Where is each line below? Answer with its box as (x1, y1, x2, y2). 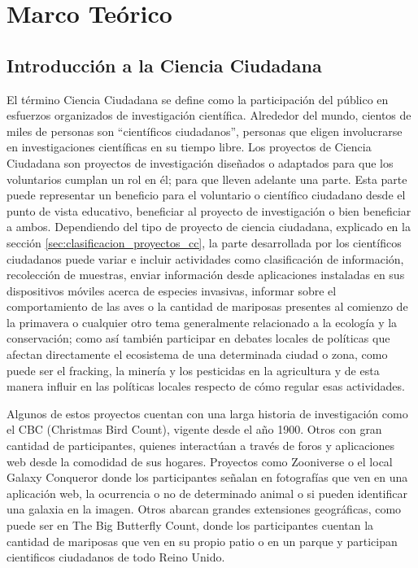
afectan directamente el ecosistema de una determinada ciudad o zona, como (7, 346, 388, 363)
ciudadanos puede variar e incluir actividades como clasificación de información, (7, 250, 404, 267)
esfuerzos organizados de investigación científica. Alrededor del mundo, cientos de (7, 107, 411, 124)
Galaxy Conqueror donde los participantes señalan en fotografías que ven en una (7, 469, 408, 486)
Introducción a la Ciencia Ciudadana (7, 52, 322, 77)
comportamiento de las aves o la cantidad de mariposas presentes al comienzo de (7, 298, 408, 315)
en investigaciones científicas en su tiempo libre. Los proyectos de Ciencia (7, 138, 372, 155)
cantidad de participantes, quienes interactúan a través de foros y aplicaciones (7, 437, 394, 454)
